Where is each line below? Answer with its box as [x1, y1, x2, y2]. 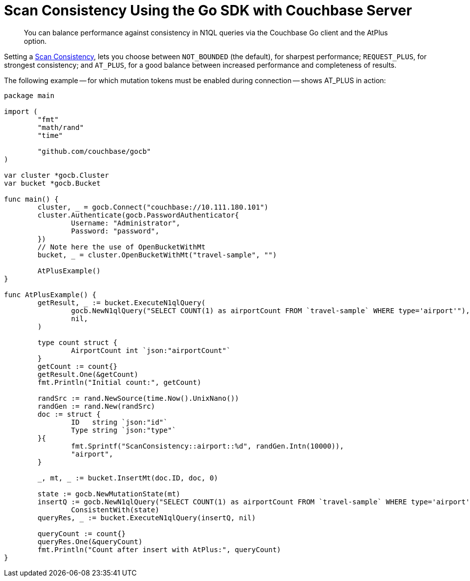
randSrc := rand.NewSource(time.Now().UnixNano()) [37, 394, 239, 402]
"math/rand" [37, 123, 84, 131]
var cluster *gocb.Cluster [4, 171, 109, 179]
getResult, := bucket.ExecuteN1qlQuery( [37, 298, 206, 307]
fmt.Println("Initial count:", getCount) [37, 378, 202, 386]
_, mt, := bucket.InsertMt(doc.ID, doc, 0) [37, 473, 218, 482]
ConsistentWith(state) [71, 505, 159, 514]
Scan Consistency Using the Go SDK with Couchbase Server [4, 2, 412, 19]
